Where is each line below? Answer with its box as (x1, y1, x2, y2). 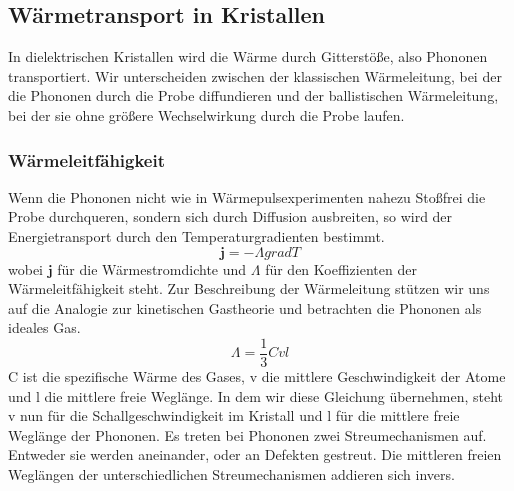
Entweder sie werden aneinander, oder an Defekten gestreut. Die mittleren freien (8, 444, 502, 465)
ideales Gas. (8, 317, 81, 338)
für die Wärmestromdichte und (57, 258, 247, 279)
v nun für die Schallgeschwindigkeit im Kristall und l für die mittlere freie (8, 405, 460, 426)
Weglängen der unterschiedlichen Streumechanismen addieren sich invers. (8, 463, 455, 484)
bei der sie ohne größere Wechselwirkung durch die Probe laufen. (8, 104, 405, 125)
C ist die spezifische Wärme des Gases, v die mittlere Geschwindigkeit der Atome (8, 366, 506, 387)
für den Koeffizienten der (265, 258, 417, 279)
